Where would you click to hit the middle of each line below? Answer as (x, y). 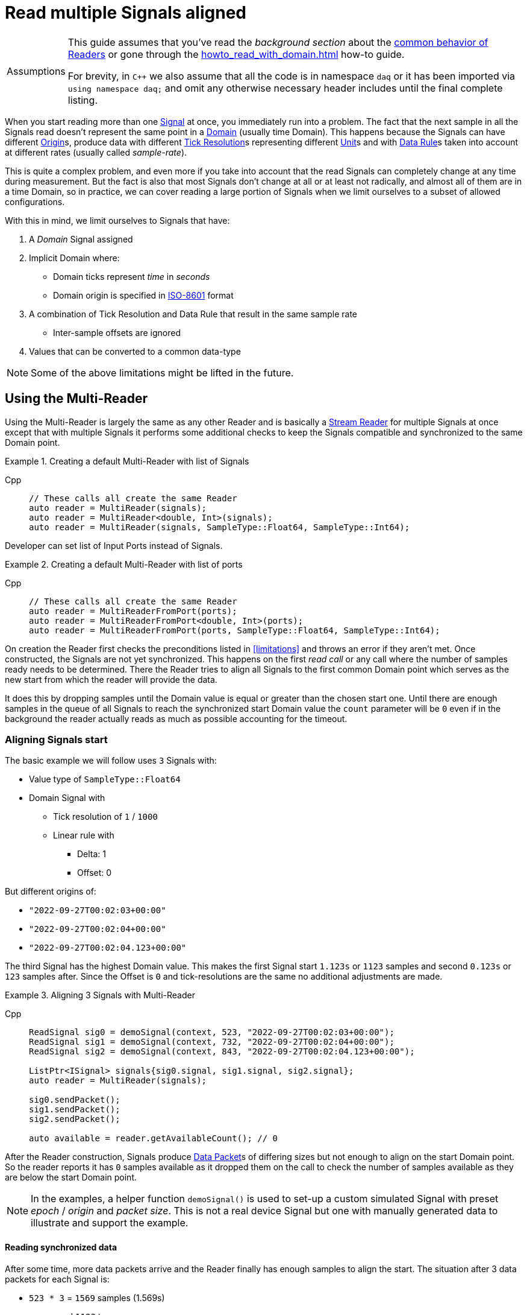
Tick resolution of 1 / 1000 (105, 817)
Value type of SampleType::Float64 (105, 779)
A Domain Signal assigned (81, 239)
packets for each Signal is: (57, 1279)
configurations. (35, 201)
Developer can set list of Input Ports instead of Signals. (114, 545)
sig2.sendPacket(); (75, 1119)
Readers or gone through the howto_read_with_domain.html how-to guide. (236, 54)
